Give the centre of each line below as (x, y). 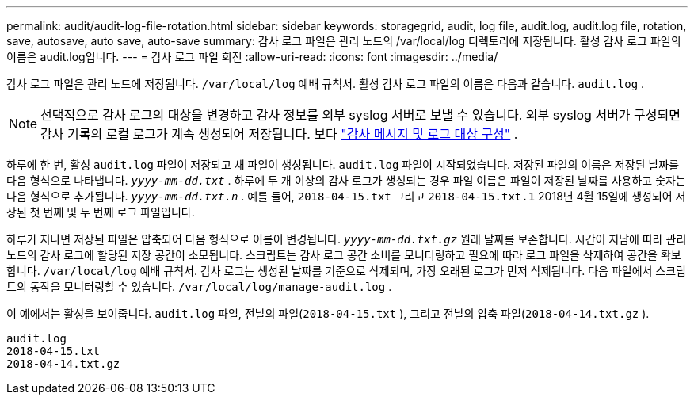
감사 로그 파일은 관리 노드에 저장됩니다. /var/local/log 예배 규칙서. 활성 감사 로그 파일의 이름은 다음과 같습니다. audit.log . (326, 84)
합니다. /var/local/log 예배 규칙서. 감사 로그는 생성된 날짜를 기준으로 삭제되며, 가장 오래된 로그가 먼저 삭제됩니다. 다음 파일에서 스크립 (346, 271)
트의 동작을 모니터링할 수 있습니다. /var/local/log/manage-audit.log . (199, 286)
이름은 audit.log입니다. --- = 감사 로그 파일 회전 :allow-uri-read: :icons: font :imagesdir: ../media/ (252, 57)
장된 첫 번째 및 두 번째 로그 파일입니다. (101, 212)
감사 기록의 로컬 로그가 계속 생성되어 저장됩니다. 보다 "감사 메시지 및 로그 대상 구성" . (279, 134)
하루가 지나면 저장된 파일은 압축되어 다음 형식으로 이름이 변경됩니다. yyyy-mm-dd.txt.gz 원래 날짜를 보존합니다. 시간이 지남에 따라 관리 (347, 239)
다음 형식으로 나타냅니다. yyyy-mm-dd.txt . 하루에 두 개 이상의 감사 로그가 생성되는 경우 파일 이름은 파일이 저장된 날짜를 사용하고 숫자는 (346, 180)
